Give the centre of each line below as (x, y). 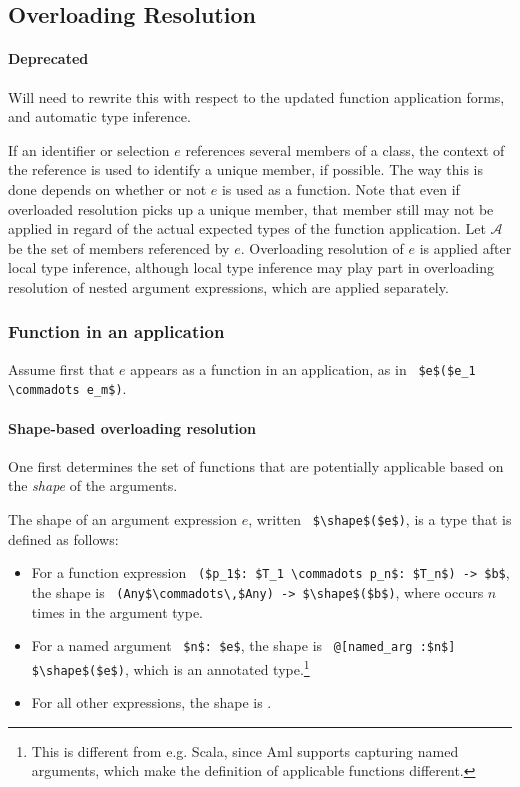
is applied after (465, 247)
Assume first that (61, 368)
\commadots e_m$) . (67, 388)
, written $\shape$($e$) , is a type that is (380, 519)
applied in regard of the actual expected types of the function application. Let (247, 228)
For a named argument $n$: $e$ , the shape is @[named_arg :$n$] (243, 645)
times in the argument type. (117, 611)
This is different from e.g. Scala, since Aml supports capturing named (245, 750)
